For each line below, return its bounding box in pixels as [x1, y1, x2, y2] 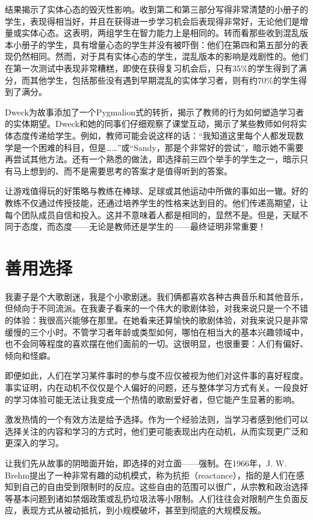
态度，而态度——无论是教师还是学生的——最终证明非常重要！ [21, 220, 266, 233]
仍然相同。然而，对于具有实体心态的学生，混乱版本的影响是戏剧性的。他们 [13, 50, 308, 63]
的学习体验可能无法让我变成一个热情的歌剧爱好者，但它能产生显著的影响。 [5, 393, 300, 405]
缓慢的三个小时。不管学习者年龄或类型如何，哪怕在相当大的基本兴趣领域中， [5, 325, 308, 338]
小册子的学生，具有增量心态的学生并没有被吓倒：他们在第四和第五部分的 [13, 38, 300, 50]
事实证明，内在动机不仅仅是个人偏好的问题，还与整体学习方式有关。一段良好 [5, 381, 308, 393]
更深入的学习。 [5, 436, 64, 449]
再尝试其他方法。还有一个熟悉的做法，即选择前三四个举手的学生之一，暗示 [5, 153, 300, 165]
